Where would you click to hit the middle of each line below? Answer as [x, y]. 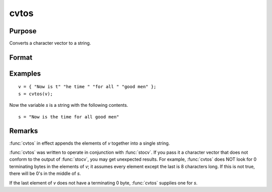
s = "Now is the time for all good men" [69, 117]
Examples [25, 73]
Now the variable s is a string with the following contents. [69, 105]
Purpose [23, 31]
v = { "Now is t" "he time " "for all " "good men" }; [87, 87]
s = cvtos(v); [36, 94]
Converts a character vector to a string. [50, 43]
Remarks [24, 131]
